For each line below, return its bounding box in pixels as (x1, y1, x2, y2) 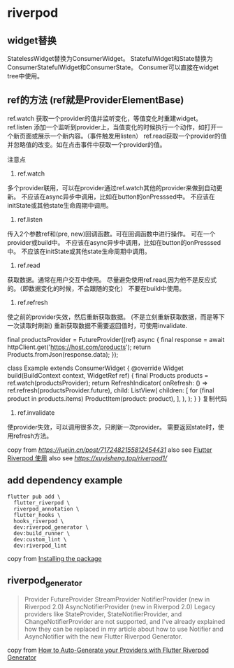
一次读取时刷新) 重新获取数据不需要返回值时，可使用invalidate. (7, 321, 188, 329)
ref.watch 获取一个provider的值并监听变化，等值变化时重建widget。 (7, 114, 203, 122)
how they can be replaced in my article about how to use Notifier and (24, 625, 224, 633)
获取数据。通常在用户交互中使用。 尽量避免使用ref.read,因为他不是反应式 (7, 275, 217, 284)
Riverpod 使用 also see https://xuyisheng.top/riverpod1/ (7, 453, 168, 462)
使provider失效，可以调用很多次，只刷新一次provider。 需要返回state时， (7, 422, 219, 431)
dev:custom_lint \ (13, 536, 68, 543)
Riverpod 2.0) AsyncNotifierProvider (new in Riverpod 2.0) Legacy (24, 602, 216, 611)
